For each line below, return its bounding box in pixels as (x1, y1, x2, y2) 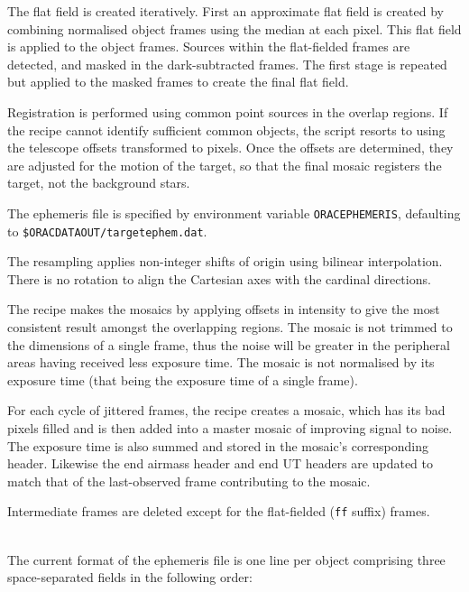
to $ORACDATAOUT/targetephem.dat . (7, 221, 207, 240)
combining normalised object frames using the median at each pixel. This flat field (7, 19, 462, 38)
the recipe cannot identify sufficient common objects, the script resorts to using (7, 120, 446, 139)
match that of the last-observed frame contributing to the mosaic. (7, 471, 371, 490)
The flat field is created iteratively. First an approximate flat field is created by (7, 2, 445, 20)
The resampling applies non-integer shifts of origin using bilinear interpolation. (7, 252, 443, 271)
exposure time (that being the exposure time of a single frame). (7, 370, 358, 389)
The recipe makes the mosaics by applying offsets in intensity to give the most (7, 300, 440, 319)
